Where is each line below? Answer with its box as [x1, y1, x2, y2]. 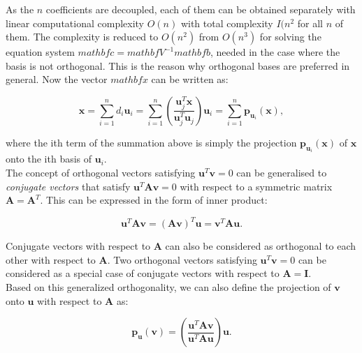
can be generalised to [236, 165, 327, 179]
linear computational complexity [6, 15, 145, 30]
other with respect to [6, 252, 96, 266]
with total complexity [180, 15, 273, 30]
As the [6, 2, 34, 16]
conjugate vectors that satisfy [6, 179, 131, 193]
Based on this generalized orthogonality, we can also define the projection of [6, 280, 331, 294]
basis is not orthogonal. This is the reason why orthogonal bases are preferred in [6, 58, 350, 73]
